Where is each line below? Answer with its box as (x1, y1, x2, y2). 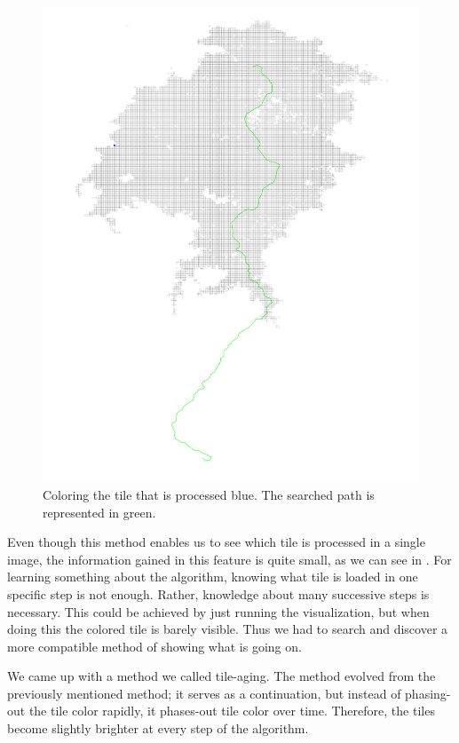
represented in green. (43, 502, 156, 521)
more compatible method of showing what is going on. (7, 636, 302, 655)
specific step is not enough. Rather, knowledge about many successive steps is (7, 584, 430, 603)
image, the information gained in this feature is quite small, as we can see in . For (7, 549, 452, 568)
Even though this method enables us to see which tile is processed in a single (7, 533, 425, 551)
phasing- (405, 684, 451, 702)
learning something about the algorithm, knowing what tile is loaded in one (7, 567, 418, 586)
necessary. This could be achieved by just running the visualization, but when (7, 602, 430, 620)
